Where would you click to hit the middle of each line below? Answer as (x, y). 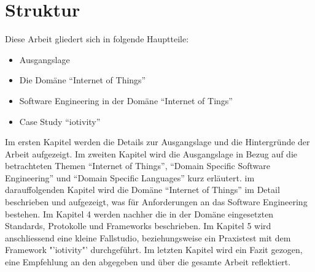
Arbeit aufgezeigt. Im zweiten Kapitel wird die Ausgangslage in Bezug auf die (151, 153)
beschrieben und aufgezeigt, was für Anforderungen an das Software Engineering (156, 202)
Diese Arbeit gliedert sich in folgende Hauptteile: (97, 39)
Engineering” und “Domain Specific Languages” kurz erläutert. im (130, 177)
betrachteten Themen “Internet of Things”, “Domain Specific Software (138, 166)
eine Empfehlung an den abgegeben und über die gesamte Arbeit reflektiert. (148, 262)
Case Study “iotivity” (60, 121)
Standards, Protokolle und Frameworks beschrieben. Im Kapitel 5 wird (138, 226)
